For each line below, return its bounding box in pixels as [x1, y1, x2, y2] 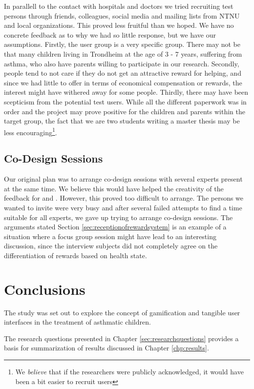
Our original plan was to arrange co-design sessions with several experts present [4, 174, 243, 184]
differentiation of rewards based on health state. [4, 250, 147, 260]
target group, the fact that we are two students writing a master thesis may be [4, 116, 240, 126]
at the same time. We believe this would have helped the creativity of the [4, 183, 224, 193]
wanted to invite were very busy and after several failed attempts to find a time [4, 202, 242, 212]
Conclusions [4, 279, 85, 299]
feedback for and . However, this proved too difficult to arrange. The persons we [4, 193, 244, 203]
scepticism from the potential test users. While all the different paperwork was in [4, 96, 247, 106]
